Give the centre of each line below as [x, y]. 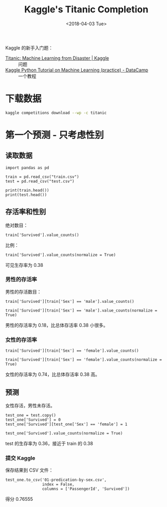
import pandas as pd [27, 168]
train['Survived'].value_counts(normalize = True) [61, 255]
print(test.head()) [26, 195]
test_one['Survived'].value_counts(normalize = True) [64, 433]
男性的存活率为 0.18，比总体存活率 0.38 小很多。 [57, 325]
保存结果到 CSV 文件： [29, 470]
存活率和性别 [26, 212]
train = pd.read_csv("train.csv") [42, 177]
